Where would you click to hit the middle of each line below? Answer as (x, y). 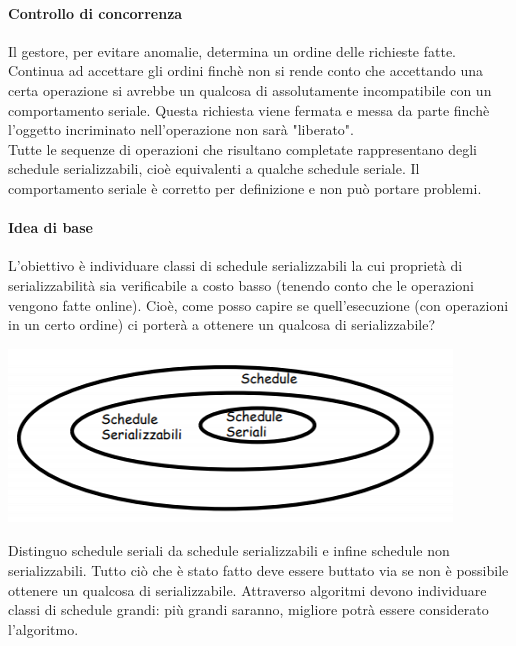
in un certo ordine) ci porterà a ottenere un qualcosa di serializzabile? (221, 324)
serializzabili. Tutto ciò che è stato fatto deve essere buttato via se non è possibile (258, 569)
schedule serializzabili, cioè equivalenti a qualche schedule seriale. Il (214, 168)
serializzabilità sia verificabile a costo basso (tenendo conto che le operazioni (241, 284)
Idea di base (50, 227)
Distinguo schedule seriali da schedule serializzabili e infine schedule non (229, 550)
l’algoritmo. (43, 628)
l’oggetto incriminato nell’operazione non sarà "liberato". (181, 129)
